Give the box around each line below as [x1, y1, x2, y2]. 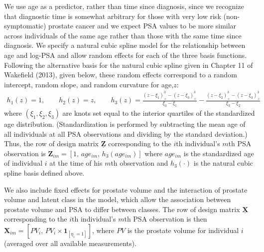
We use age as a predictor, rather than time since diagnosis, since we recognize [4, 1, 244, 11]
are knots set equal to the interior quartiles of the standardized [62, 107, 255, 118]
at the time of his [49, 158, 103, 168]
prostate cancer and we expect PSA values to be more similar [48, 20, 237, 31]
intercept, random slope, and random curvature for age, [4, 79, 174, 89]
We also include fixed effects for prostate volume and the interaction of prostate [4, 184, 248, 195]
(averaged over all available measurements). [4, 238, 136, 248]
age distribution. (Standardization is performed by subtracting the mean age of [4, 118, 246, 129]
